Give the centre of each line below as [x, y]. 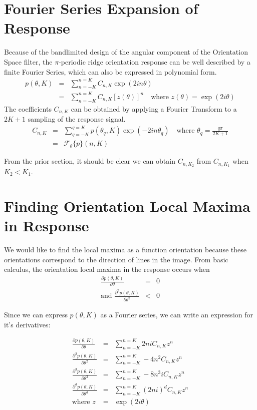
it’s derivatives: [27, 324]
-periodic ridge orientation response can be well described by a [155, 61]
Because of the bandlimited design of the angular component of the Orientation [126, 52]
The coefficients [28, 108]
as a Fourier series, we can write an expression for [177, 315]
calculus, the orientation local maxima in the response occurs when [107, 269]
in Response [47, 225]
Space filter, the [28, 61]
